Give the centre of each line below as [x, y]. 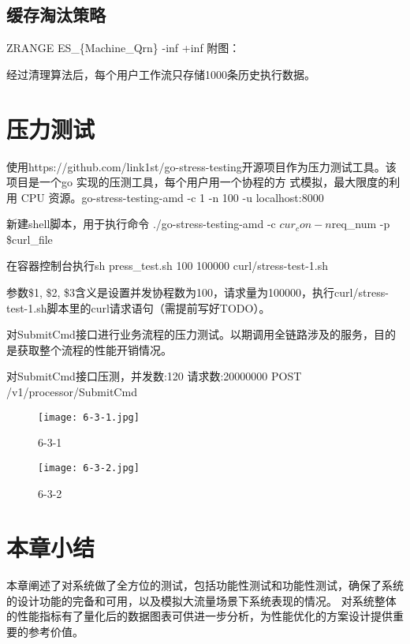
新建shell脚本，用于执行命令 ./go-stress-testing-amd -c [141, 224]
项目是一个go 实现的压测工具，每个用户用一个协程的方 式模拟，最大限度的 [198, 182]
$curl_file [30, 239]
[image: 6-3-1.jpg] [89, 417]
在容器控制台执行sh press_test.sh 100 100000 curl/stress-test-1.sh [168, 266]
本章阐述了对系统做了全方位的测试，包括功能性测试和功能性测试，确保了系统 [205, 585]
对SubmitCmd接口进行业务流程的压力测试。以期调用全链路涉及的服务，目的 [201, 334]
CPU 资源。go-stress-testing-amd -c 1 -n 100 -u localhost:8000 [172, 197]
